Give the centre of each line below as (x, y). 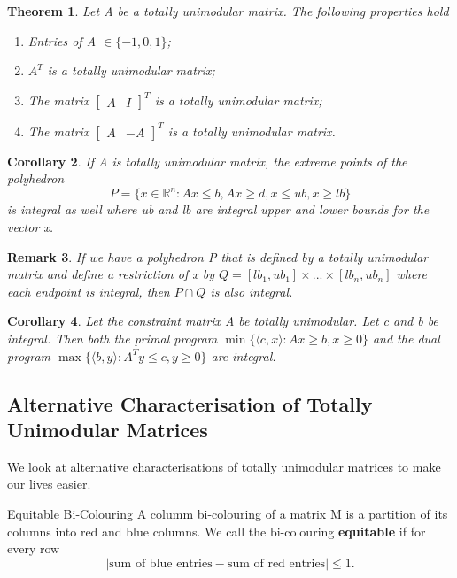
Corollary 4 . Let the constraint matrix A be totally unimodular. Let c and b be (223, 321)
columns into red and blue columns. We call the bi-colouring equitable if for (217, 531)
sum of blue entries (161, 563)
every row (34, 548)
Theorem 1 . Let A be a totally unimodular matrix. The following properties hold (228, 11)
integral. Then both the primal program (112, 339)
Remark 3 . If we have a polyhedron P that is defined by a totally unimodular (218, 256)
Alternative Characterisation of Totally (190, 403)
